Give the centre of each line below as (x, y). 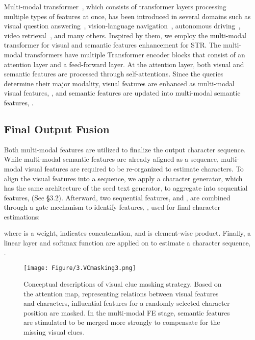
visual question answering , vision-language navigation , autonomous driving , (122, 26)
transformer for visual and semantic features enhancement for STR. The (113, 45)
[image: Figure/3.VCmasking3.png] (80, 268)
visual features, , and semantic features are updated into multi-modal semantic (122, 93)
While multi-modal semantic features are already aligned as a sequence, (111, 159)
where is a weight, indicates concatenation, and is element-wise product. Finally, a (127, 233)
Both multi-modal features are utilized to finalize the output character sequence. (125, 149)
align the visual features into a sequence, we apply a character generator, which (123, 178)
